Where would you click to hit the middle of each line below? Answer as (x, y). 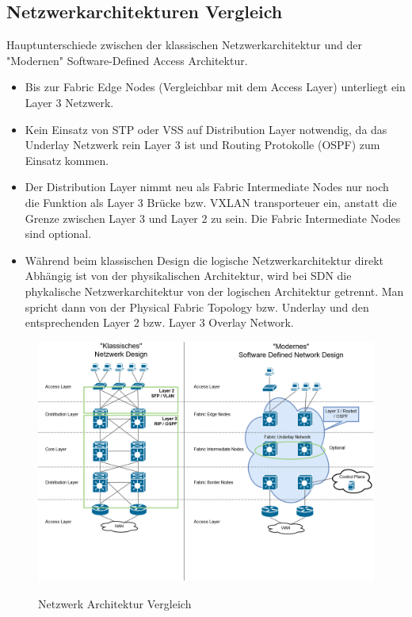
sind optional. (58, 234)
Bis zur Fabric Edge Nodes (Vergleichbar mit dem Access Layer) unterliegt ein (215, 87)
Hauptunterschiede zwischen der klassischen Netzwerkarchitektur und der (184, 45)
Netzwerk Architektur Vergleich (115, 603)
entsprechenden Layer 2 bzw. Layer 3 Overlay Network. (159, 322)
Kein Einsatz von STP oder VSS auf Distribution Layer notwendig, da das (206, 129)
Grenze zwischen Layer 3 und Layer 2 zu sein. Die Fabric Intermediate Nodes (213, 218)
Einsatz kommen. (67, 160)
